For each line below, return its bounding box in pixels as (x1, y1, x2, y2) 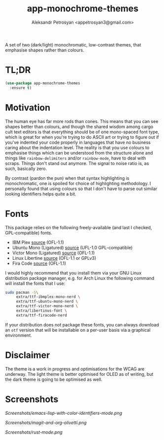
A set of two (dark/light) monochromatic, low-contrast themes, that (5, 41, 141, 47)
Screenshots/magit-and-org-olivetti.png (5, 419, 87, 425)
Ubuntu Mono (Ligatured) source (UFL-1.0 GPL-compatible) (12, 244, 133, 250)
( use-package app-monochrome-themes (5, 80, 80, 85)
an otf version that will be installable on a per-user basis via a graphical (5, 327, 151, 333)
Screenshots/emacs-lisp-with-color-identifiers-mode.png (5, 410, 122, 416)
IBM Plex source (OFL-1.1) (12, 239, 64, 245)
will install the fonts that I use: (5, 280, 66, 286)
